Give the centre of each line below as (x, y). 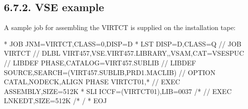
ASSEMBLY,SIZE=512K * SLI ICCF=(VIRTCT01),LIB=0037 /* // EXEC (118, 91)
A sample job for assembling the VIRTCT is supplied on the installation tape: (120, 27)
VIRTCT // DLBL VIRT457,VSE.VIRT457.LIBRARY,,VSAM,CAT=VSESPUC (124, 53)
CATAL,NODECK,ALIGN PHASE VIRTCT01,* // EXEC (92, 82)
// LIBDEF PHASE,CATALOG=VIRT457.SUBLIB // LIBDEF (100, 62)
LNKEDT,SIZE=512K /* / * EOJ (55, 101)
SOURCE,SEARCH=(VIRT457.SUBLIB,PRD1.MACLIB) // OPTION (110, 72)
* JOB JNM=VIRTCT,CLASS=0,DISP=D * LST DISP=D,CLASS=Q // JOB (123, 43)
